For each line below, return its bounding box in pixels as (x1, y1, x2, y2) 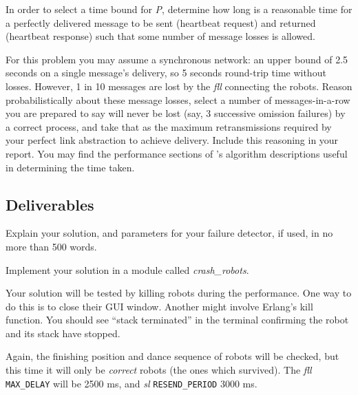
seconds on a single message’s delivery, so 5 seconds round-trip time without (6, 65, 326, 80)
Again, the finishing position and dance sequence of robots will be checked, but (6, 349, 339, 363)
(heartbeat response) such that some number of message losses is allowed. (6, 29, 315, 43)
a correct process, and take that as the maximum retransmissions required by (6, 119, 332, 134)
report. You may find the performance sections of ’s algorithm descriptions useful (6, 146, 348, 160)
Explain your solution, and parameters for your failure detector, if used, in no (6, 226, 333, 240)
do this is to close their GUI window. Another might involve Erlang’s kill (6, 299, 313, 313)
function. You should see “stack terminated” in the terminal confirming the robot (6, 312, 349, 327)
